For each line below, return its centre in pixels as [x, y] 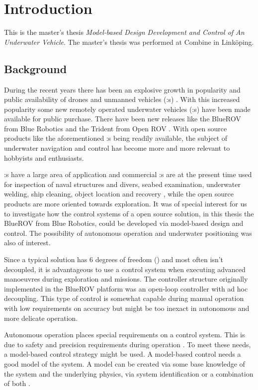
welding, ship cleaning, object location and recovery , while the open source [119, 194]
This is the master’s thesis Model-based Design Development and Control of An [124, 32]
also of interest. [27, 243]
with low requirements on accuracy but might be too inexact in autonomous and [127, 308]
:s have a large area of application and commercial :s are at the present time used [128, 174]
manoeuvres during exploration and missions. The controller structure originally [126, 279]
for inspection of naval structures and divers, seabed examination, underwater [122, 184]
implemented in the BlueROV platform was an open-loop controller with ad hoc [126, 288]
